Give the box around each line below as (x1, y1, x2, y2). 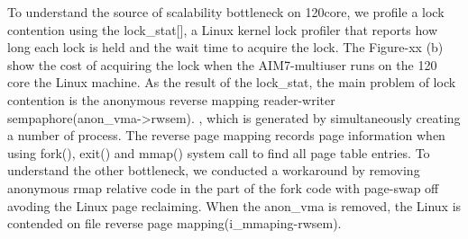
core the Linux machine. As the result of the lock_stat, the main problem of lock (7, 73, 456, 92)
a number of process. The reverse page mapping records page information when (7, 126, 445, 145)
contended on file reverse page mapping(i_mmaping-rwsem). (7, 214, 342, 233)
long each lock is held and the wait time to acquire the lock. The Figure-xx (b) (7, 38, 444, 57)
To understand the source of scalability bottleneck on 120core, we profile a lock (7, 3, 445, 21)
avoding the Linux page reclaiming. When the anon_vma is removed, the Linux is (7, 196, 462, 215)
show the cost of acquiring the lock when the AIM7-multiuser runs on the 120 (7, 55, 437, 74)
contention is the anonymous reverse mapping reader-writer (7, 90, 335, 109)
